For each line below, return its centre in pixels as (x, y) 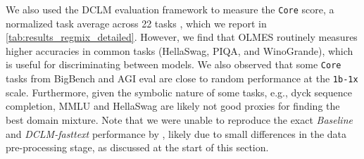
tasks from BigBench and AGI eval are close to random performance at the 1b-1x (182, 78)
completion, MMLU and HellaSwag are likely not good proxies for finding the (173, 106)
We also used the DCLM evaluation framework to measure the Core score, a (170, 9)
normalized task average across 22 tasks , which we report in (136, 23)
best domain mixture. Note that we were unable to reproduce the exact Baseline (179, 119)
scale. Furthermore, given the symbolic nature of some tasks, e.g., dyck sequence (179, 92)
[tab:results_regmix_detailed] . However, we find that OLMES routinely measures (182, 37)
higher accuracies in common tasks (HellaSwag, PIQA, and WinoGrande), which (180, 50)
